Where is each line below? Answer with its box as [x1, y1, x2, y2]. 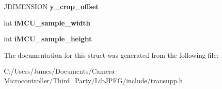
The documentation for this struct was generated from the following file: [4, 50, 219, 60]
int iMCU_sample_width [4, 17, 91, 27]
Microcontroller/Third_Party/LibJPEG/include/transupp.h [4, 75, 183, 85]
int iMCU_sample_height [4, 34, 92, 44]
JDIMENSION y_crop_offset [4, 1, 99, 11]
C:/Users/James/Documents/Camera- [4, 66, 117, 76]
